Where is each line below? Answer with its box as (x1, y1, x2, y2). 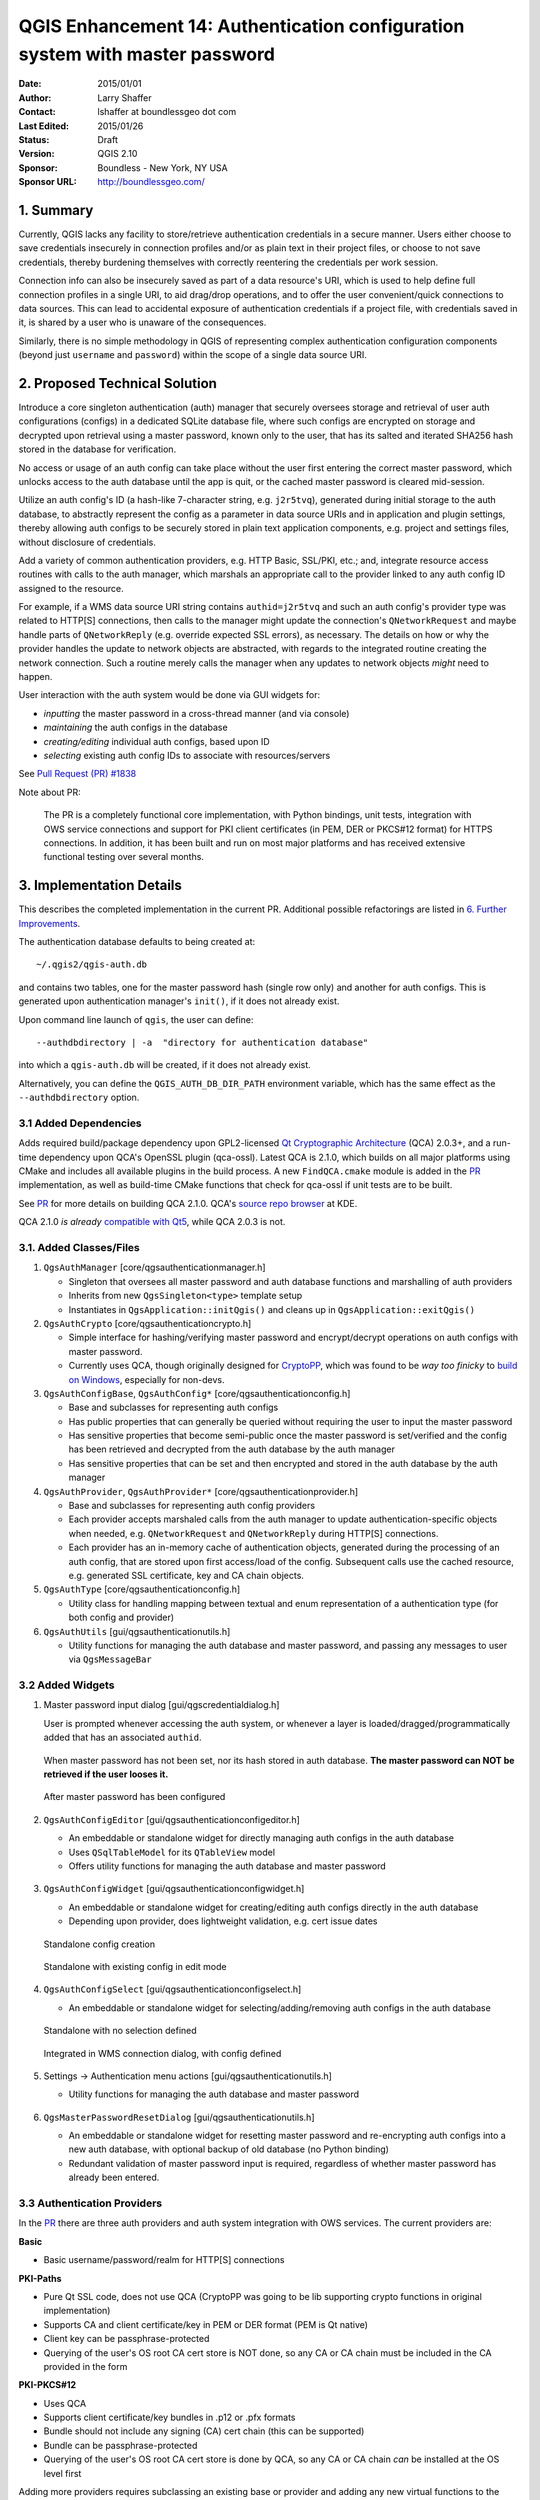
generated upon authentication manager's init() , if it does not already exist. (18, 995, 340, 1007)
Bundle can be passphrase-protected (43, 2439, 198, 2451)
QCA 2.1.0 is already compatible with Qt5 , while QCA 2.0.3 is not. (18, 1216, 286, 1228)
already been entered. (68, 2171, 160, 2184)
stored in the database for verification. (18, 443, 177, 455)
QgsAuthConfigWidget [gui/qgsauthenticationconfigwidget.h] (43, 1883, 305, 1895)
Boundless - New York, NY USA (97, 161, 229, 174)
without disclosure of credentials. (18, 536, 157, 548)
